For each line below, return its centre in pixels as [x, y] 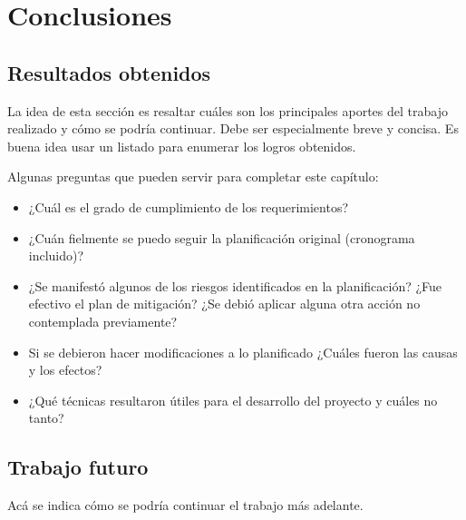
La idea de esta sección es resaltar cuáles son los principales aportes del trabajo [228, 110]
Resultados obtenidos [109, 72]
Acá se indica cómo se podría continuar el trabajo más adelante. [185, 505]
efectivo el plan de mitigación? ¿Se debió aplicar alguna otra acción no [224, 304]
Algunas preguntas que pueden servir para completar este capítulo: [193, 177]
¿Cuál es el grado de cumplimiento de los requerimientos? [189, 206]
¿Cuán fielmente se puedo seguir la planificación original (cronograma [222, 237]
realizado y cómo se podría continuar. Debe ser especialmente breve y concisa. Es [233, 128]
